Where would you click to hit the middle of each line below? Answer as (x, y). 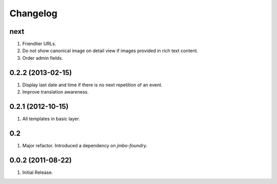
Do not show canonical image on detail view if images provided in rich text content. (110, 51)
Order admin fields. (43, 58)
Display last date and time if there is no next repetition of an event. (92, 85)
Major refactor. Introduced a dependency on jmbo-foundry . (85, 145)
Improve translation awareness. (56, 92)
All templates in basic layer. (51, 119)
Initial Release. (38, 172)
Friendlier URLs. (39, 44)
